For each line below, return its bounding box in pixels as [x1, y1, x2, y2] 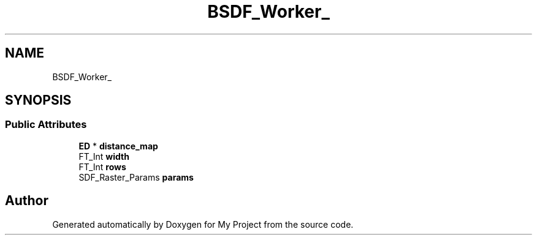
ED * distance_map [78, 140, 158, 151]
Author [5, 193, 48, 209]
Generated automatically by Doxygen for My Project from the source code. [52, 219, 354, 230]
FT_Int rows [78, 161, 126, 172]
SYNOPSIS [5, 92, 72, 108]
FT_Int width [78, 151, 129, 162]
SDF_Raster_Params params [78, 171, 194, 182]
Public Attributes [5, 118, 87, 131]
